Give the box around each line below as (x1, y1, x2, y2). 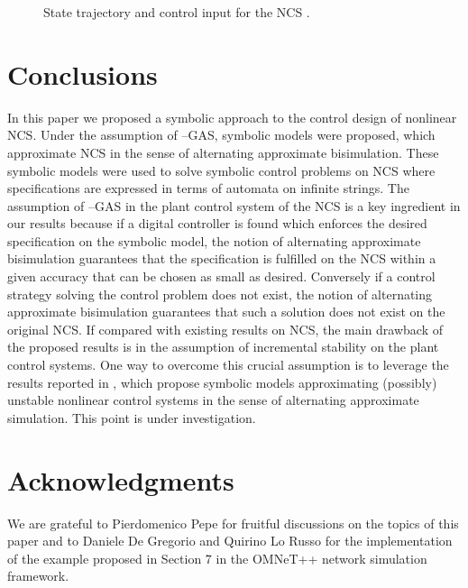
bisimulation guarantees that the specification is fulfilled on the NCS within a (7, 249, 436, 268)
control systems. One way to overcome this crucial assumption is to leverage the (7, 355, 449, 374)
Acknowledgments (7, 461, 234, 498)
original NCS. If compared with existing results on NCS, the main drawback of (7, 319, 444, 338)
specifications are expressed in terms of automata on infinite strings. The (7, 179, 409, 198)
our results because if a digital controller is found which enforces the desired (7, 214, 427, 233)
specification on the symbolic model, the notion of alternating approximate (7, 231, 421, 250)
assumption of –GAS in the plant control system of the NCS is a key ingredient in (7, 196, 461, 215)
